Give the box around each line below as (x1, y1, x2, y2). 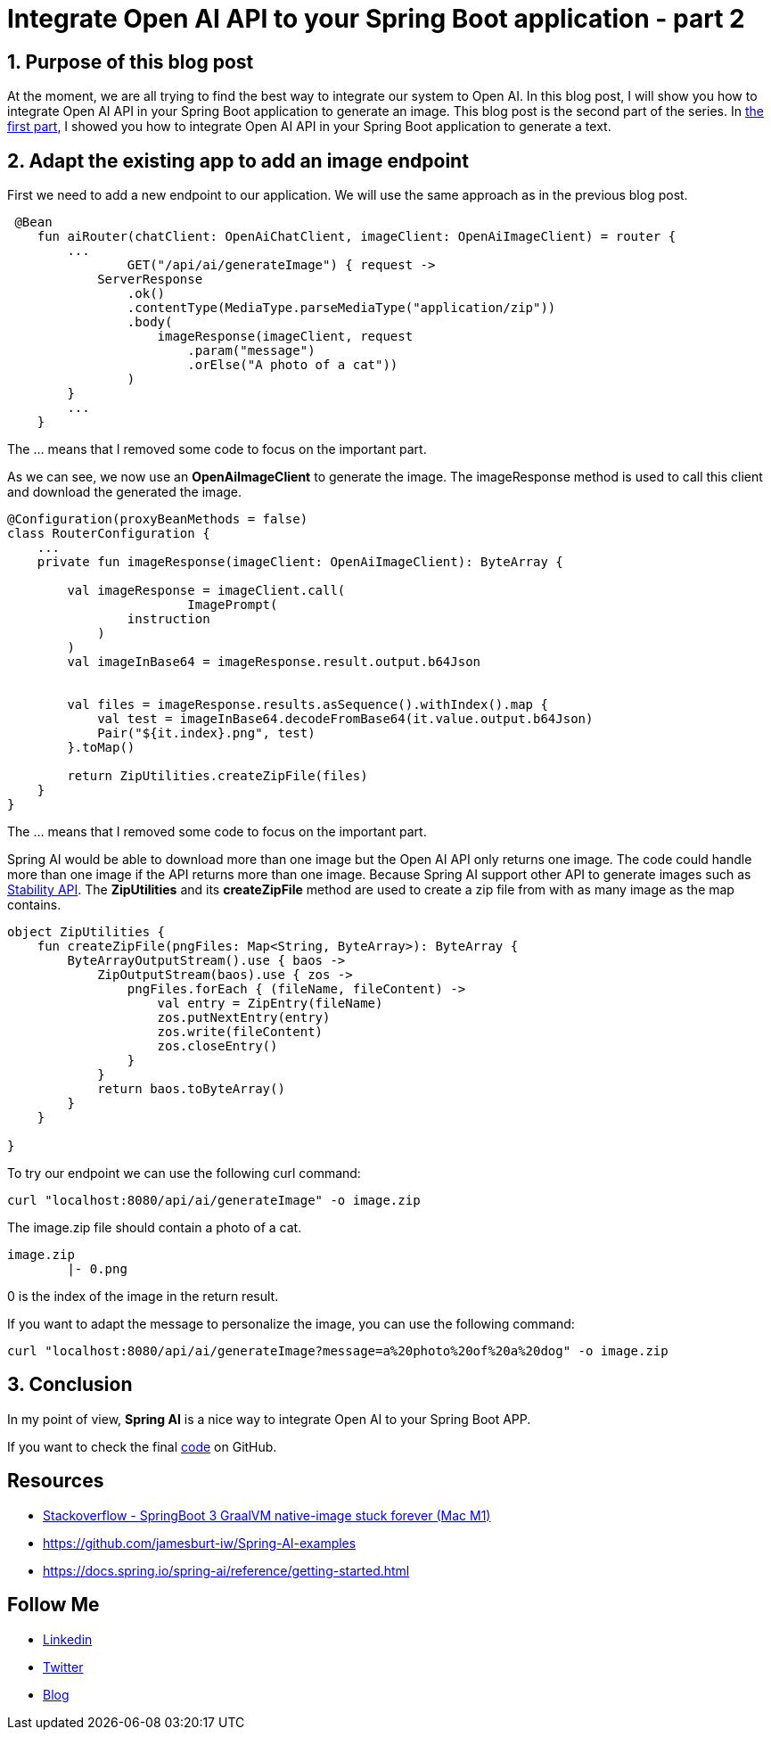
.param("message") (187, 343, 316, 358)
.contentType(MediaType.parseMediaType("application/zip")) (127, 300, 556, 316)
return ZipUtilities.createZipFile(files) (67, 769, 368, 784)
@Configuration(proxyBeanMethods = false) (7, 512, 308, 527)
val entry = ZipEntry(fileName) (157, 996, 383, 1011)
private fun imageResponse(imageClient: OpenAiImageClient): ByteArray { (37, 555, 563, 570)
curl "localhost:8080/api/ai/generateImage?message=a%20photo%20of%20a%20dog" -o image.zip (7, 1344, 668, 1359)
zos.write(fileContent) (157, 1025, 324, 1040)
